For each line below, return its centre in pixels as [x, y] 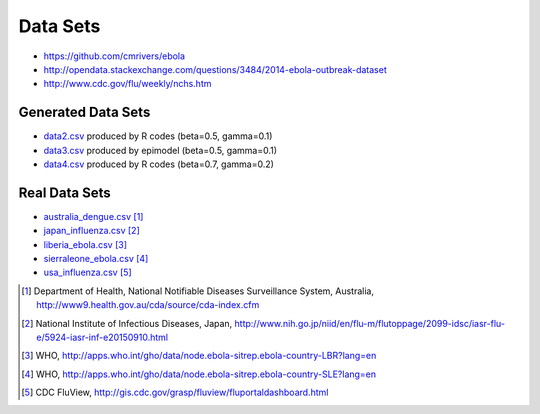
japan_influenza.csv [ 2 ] [91, 231]
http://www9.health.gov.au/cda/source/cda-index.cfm [148, 305]
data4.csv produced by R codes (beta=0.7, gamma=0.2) [159, 164]
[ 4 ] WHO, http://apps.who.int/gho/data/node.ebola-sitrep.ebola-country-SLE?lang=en [199, 374]
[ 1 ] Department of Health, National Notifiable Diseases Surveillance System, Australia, [198, 291]
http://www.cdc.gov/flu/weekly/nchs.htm [127, 84]
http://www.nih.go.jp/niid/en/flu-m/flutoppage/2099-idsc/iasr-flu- [369, 323]
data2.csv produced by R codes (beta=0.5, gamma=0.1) [158, 136]
